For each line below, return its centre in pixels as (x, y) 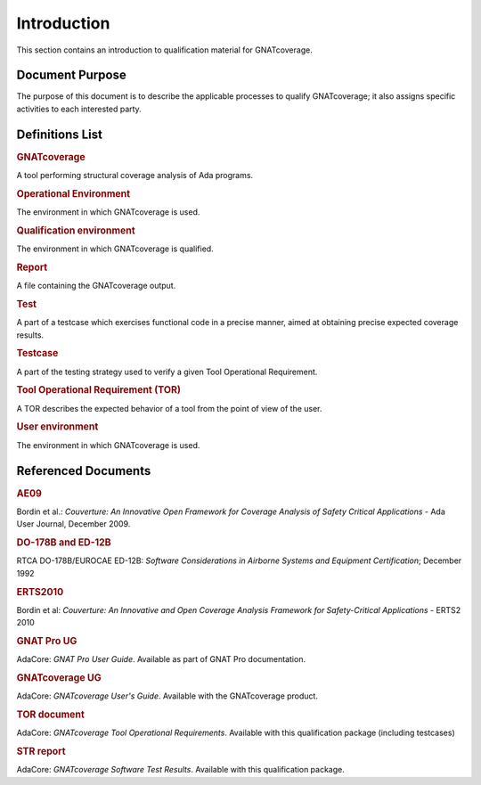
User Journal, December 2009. (73, 524)
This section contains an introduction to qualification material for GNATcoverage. (165, 50)
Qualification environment (76, 230)
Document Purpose (71, 75)
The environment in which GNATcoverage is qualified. (115, 249)
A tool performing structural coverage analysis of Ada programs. (135, 176)
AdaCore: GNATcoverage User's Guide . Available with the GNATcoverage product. (167, 696)
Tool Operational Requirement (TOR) (99, 390)
